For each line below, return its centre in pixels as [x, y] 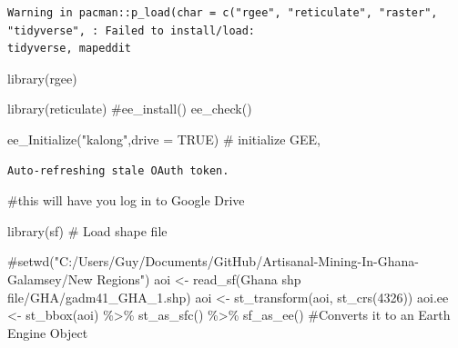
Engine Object [48, 332]
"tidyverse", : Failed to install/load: [132, 30]
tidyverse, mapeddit [70, 49]
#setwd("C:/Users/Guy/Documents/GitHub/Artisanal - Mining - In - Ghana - [213, 261]
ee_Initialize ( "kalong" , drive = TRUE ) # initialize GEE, [164, 139]
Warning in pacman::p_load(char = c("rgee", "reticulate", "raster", [223, 13]
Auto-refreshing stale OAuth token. [118, 170]
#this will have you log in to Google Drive [126, 200]
